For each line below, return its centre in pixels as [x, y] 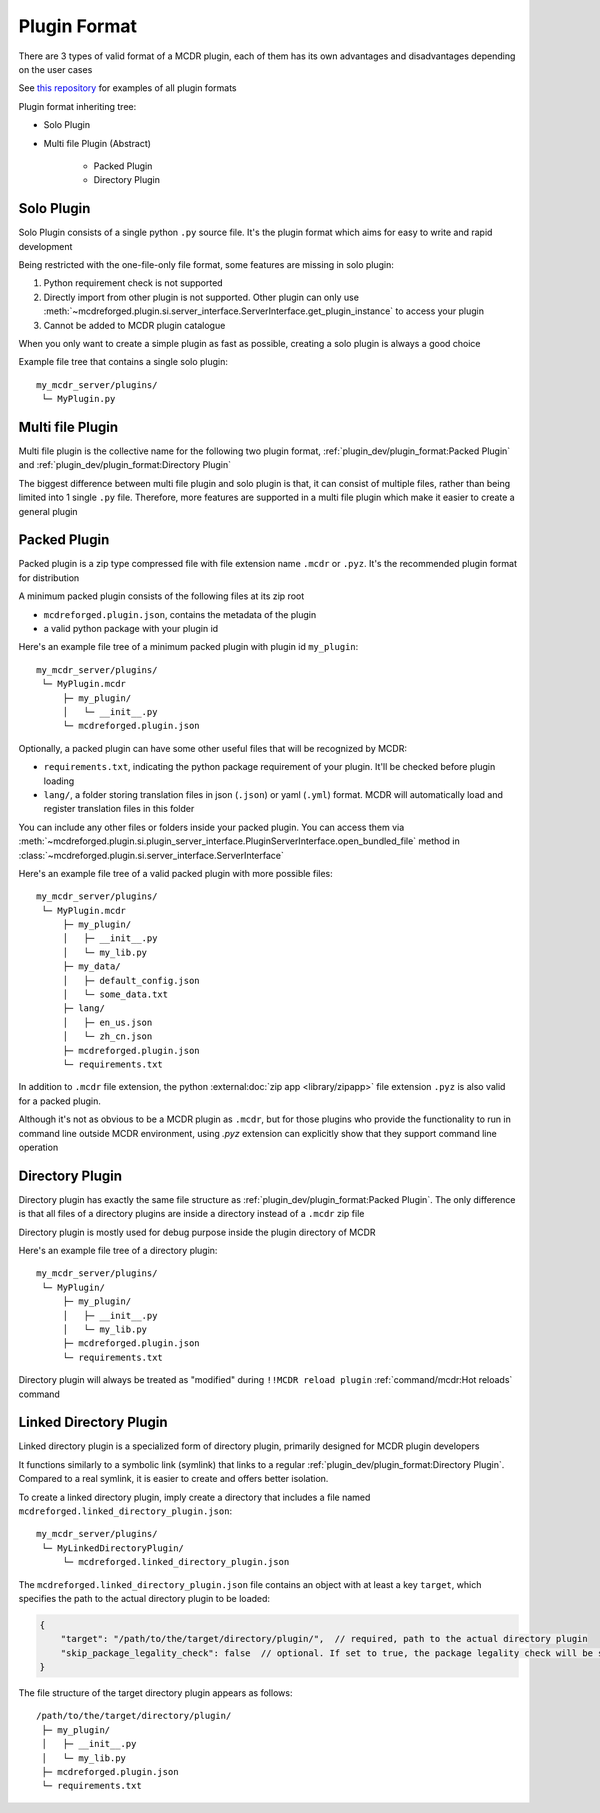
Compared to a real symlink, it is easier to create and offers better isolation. [173, 1479]
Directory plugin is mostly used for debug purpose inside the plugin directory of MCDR [197, 1232]
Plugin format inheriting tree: [77, 106]
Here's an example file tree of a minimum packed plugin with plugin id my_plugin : [188, 647]
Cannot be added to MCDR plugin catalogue [134, 325]
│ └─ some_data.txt [115, 994]
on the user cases [55, 69]
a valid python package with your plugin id [131, 629]
